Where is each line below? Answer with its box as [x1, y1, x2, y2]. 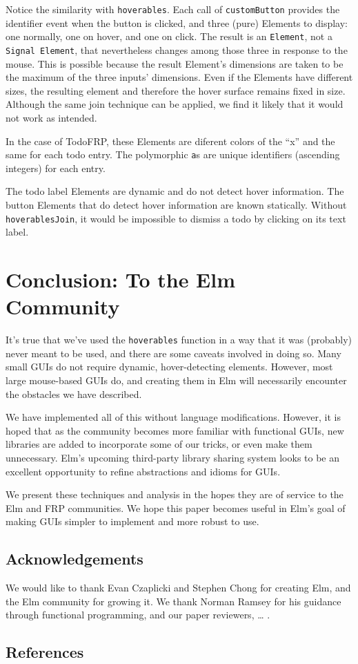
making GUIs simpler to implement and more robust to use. [6, 514, 259, 529]
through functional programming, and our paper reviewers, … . [6, 607, 270, 622]
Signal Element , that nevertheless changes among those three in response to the [6, 42, 348, 57]
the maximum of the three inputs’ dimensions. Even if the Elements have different [6, 70, 353, 84]
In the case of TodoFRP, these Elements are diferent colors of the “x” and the [6, 133, 335, 148]
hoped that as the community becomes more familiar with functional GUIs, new [6, 423, 344, 437]
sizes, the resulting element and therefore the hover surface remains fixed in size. [6, 83, 346, 97]
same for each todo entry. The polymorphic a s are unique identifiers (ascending [6, 147, 340, 162]
